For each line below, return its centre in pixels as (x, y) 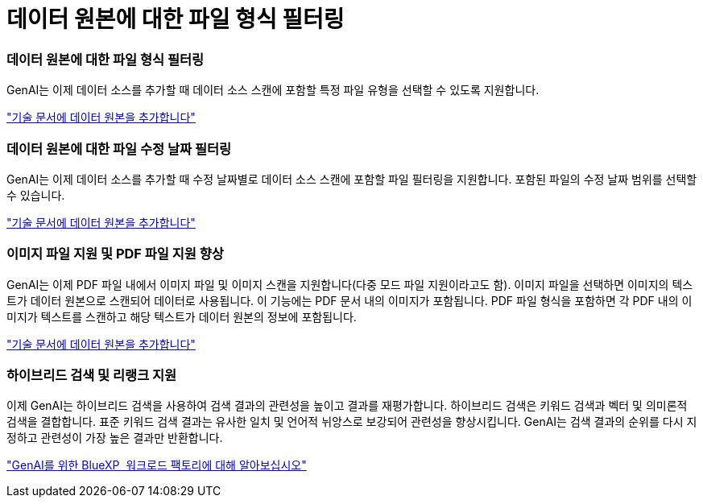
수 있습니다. (36, 195)
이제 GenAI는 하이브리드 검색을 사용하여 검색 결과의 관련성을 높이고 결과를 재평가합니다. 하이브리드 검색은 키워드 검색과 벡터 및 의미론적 (347, 406)
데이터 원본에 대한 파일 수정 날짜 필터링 (119, 149)
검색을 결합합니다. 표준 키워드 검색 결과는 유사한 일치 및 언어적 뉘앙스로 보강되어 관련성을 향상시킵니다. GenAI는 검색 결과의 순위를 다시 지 (352, 422)
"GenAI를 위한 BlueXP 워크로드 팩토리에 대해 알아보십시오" (157, 465)
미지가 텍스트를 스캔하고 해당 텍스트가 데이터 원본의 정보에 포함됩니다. (182, 316)
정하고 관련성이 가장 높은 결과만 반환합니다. (115, 438)
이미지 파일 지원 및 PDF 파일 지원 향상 (115, 254)
